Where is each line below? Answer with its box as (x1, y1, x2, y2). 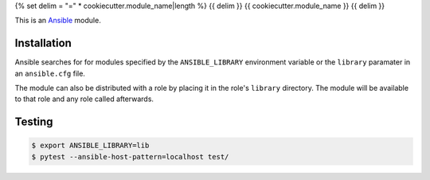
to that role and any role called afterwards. (14, 94, 154, 104)
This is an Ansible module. (14, 16, 101, 25)
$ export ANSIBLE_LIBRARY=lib (31, 141, 150, 151)
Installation (14, 37, 72, 50)
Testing (14, 115, 53, 129)
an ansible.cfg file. (14, 68, 85, 78)
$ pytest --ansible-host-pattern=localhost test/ (31, 152, 229, 161)
